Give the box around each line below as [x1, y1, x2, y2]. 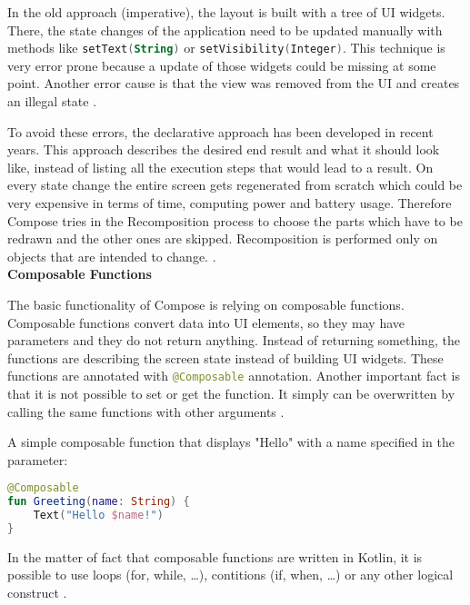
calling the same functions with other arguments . [7, 402, 285, 421]
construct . [7, 583, 67, 602]
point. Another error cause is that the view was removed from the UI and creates [7, 74, 460, 93]
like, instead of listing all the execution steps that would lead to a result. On [7, 157, 434, 176]
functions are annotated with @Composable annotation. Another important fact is [7, 366, 460, 385]
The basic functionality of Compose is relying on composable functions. [7, 294, 405, 313]
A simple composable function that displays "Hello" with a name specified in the [7, 432, 455, 451]
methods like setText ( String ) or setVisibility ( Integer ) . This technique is [7, 38, 445, 57]
